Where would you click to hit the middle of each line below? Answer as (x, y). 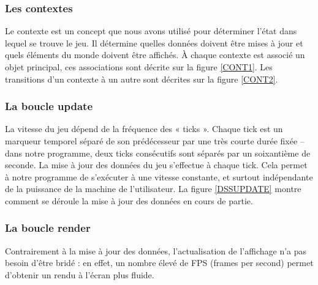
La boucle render (48, 228)
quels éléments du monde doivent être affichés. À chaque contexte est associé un (155, 55)
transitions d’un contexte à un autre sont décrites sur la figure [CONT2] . (142, 79)
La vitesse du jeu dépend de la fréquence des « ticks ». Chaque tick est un (144, 129)
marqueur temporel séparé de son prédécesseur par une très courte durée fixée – (155, 141)
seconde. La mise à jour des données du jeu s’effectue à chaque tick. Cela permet (156, 165)
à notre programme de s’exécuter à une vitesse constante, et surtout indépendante (159, 176)
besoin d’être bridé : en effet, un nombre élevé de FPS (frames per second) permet (159, 263)
